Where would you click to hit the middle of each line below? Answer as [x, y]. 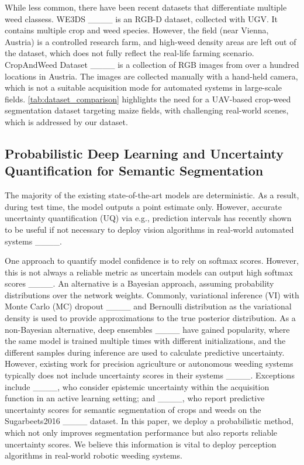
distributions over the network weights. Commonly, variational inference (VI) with [152, 294]
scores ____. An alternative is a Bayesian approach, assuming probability [139, 283]
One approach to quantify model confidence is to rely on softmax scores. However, [152, 261]
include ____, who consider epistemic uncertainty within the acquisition [137, 386]
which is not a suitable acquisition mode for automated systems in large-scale [143, 87]
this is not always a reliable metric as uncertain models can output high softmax [149, 272]
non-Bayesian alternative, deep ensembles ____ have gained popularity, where [147, 329]
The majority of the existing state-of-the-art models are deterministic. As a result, [152, 195]
